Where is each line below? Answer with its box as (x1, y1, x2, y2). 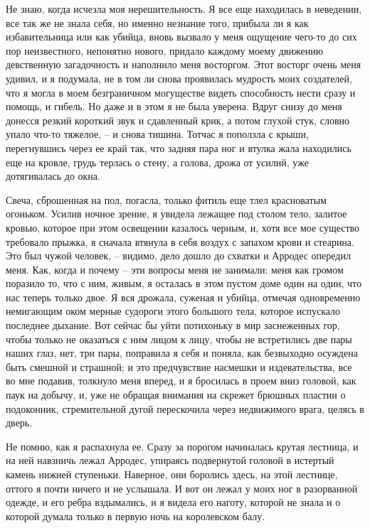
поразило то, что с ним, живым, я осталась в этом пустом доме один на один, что (6, 276, 362, 291)
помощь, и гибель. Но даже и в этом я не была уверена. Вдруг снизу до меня (6, 99, 342, 114)
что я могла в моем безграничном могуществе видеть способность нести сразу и (6, 85, 356, 99)
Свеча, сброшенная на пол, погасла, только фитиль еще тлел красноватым (6, 192, 327, 207)
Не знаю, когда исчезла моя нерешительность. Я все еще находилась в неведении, (6, 1, 362, 16)
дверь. (6, 415, 33, 430)
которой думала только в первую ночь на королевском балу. (6, 508, 265, 523)
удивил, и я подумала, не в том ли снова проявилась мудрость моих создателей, (6, 70, 352, 85)
